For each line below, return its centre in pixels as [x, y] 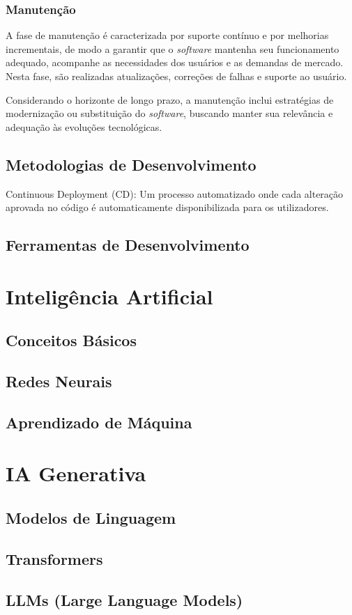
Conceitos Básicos [71, 340]
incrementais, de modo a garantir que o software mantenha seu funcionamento [173, 48]
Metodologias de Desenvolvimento [131, 164]
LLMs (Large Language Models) [124, 599]
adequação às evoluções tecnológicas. [84, 126]
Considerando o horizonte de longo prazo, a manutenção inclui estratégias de [170, 99]
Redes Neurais [59, 381]
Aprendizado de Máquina [99, 422]
